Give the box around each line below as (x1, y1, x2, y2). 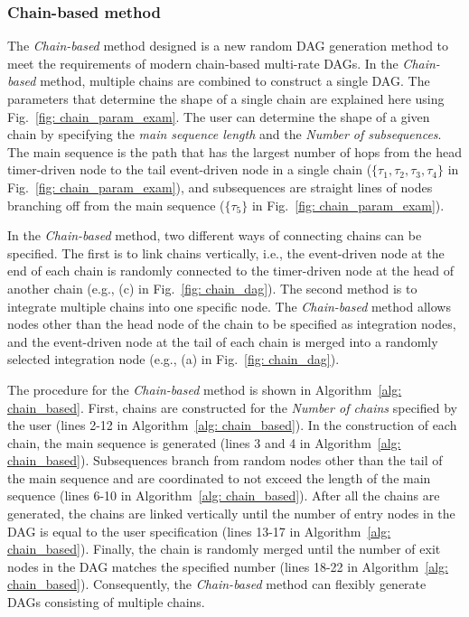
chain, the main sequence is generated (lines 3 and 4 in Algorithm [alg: (7, 433, 401, 452)
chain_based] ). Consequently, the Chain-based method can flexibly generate (7, 575, 427, 594)
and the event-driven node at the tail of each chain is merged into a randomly (7, 332, 438, 351)
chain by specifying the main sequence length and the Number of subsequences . (7, 125, 442, 144)
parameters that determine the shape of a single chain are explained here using (7, 89, 445, 108)
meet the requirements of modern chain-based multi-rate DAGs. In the (7, 53, 399, 72)
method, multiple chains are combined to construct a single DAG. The (40, 71, 430, 90)
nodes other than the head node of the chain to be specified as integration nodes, (7, 314, 456, 333)
